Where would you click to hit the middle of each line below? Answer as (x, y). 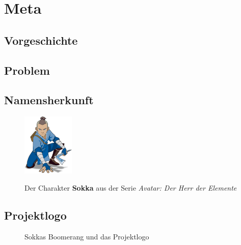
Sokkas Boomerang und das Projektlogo (87, 236)
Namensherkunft (49, 100)
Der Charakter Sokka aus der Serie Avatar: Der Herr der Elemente (131, 187)
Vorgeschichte (41, 40)
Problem (27, 70)
